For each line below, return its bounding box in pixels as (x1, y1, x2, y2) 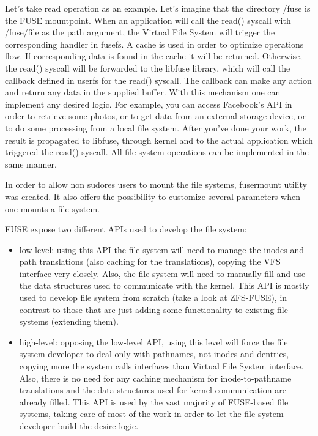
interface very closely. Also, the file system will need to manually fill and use (19, 267, 306, 279)
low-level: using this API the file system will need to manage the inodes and (19, 243, 305, 256)
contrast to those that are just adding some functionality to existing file (19, 303, 288, 316)
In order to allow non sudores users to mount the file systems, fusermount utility (5, 178, 307, 191)
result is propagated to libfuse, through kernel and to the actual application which (5, 133, 313, 146)
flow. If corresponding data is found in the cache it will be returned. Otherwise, (5, 50, 303, 62)
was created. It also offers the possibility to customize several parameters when (5, 190, 300, 202)
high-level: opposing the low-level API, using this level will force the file (19, 335, 288, 348)
